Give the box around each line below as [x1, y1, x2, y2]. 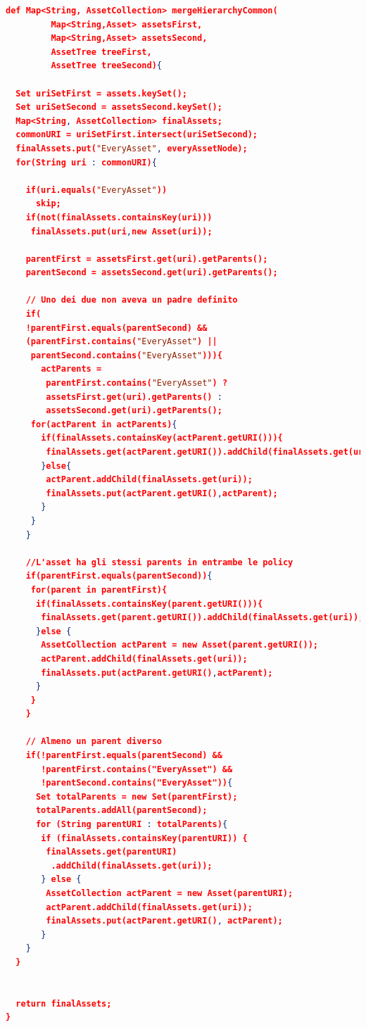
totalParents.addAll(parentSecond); [35, 805, 208, 816]
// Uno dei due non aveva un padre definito [25, 295, 238, 305]
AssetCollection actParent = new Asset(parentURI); [46, 888, 294, 898]
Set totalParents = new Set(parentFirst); [35, 791, 238, 802]
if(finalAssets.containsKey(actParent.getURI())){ [41, 433, 283, 443]
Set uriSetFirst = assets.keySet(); [15, 88, 187, 99]
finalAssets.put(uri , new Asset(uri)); [30, 226, 213, 237]
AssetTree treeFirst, [51, 46, 152, 57]
